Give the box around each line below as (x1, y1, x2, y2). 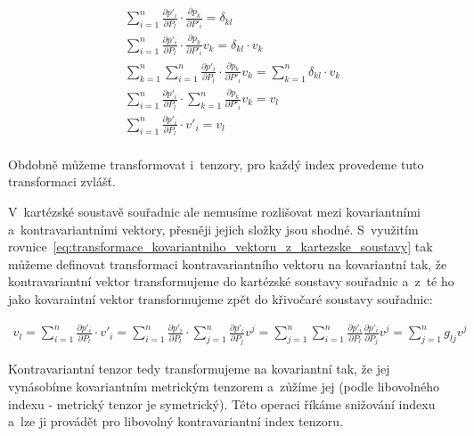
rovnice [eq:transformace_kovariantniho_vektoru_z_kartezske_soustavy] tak (8, 237, 433, 256)
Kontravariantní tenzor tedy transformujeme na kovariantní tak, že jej (8, 359, 390, 378)
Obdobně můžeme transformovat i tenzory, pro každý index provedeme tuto (8, 154, 424, 173)
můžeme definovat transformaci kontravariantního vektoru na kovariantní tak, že (8, 254, 447, 273)
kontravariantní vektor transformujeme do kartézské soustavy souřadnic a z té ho (8, 272, 454, 291)
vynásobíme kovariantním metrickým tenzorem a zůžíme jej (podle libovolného (8, 377, 439, 396)
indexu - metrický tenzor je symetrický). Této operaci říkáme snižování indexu (8, 394, 436, 413)
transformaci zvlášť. (8, 172, 116, 191)
